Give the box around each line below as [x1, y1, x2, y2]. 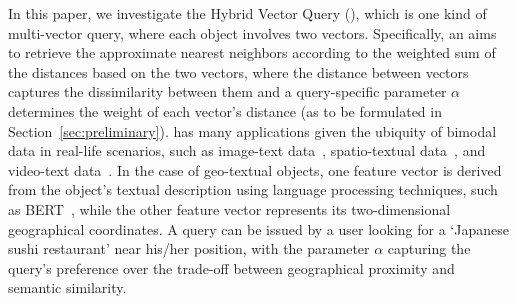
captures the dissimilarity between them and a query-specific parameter [8, 81, 447, 102]
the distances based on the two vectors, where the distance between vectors [8, 61, 469, 82]
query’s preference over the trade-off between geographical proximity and [8, 257, 455, 278]
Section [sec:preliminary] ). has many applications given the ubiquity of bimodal [8, 120, 497, 141]
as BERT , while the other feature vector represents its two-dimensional [8, 198, 451, 219]
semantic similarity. [8, 277, 127, 298]
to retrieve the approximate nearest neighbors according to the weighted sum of [8, 42, 496, 63]
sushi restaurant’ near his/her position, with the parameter [8, 238, 370, 259]
